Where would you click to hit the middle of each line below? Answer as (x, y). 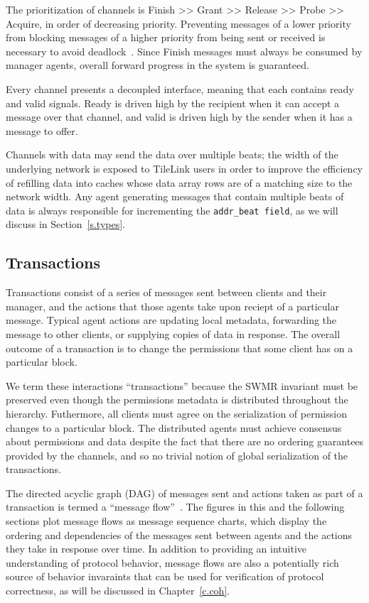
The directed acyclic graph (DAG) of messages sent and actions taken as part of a (184, 493)
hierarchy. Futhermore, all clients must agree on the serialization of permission (176, 413)
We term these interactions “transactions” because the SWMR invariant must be (182, 385)
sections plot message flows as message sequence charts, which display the (166, 521)
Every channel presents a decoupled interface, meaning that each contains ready (180, 88)
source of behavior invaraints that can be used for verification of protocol (165, 576)
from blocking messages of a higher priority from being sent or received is (166, 37)
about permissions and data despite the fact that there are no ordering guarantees (185, 441)
